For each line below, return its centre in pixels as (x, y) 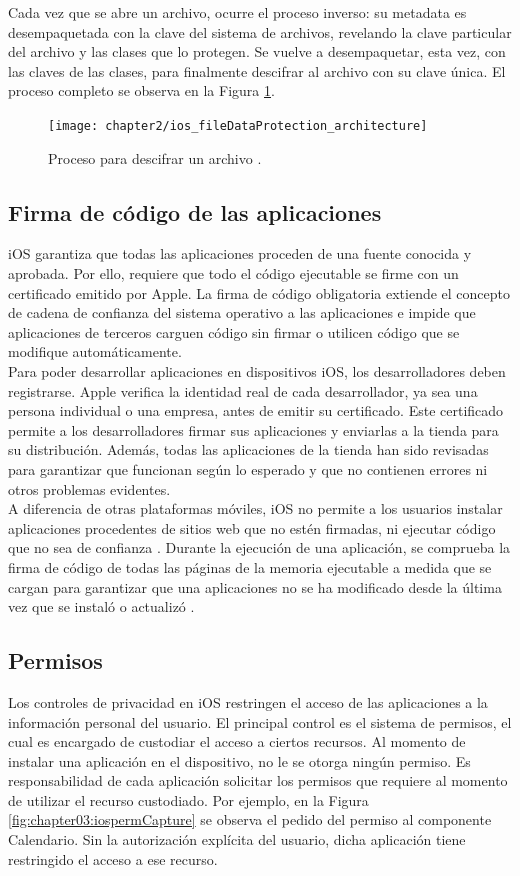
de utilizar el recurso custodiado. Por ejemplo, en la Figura (188, 799)
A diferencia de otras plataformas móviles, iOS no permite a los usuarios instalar (255, 508)
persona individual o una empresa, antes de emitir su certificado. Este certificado (256, 410)
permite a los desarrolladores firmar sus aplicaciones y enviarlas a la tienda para (253, 429)
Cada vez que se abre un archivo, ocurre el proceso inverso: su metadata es (237, 12)
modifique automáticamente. (95, 351)
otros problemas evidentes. (89, 488)
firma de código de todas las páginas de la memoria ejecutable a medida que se (250, 566)
